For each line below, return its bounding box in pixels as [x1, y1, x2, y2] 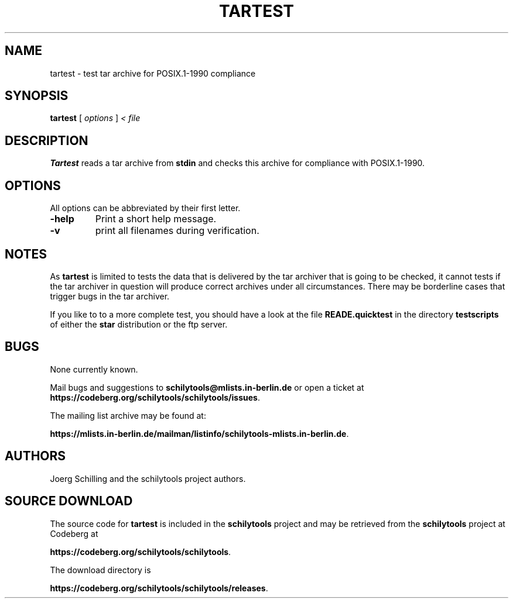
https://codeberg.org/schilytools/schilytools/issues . [50, 392, 260, 402]
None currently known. [50, 364, 138, 374]
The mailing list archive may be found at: [50, 410, 206, 421]
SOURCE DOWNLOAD [5, 494, 133, 509]
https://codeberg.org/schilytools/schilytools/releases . [50, 583, 268, 593]
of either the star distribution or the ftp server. [50, 319, 228, 329]
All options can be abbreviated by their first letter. [50, 203, 241, 213]
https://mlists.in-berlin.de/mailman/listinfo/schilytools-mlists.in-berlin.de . [50, 428, 349, 439]
